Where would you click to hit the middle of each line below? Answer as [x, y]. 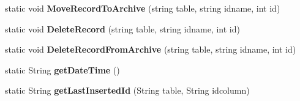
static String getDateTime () [62, 69]
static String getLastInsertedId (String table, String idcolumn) [127, 90]
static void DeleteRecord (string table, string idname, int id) [122, 28]
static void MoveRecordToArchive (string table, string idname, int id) [143, 8]
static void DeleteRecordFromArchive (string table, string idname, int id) [151, 49]
